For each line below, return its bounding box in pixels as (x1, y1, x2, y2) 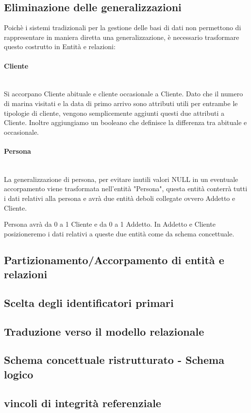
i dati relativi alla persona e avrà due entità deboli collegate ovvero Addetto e (4, 193, 235, 203)
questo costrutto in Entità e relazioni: (4, 41, 116, 52)
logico (4, 366, 33, 381)
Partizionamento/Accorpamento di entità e (4, 252, 224, 267)
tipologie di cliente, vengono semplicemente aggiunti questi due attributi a (4, 108, 225, 118)
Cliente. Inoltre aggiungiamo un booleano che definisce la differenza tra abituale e (4, 117, 247, 127)
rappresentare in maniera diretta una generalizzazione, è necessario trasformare (4, 32, 239, 42)
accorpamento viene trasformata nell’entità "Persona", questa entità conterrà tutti (4, 183, 248, 194)
